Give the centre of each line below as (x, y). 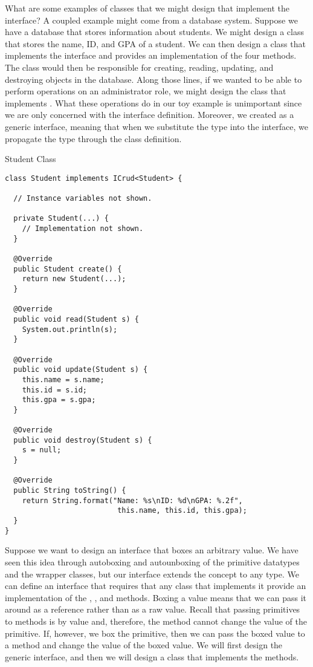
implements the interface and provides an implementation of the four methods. (151, 55)
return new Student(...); (74, 279)
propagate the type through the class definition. (93, 138)
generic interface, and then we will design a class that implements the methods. (152, 656)
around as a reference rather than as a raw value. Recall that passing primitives (153, 609)
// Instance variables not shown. (83, 199)
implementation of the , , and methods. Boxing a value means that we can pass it (156, 597)
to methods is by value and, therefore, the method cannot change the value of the (156, 621)
